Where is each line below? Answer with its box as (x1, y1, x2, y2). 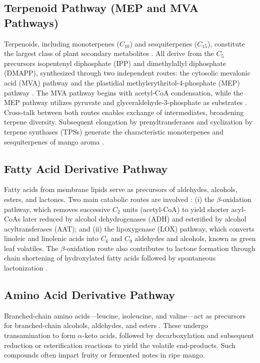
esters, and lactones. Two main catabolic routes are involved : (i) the (4, 193, 214, 204)
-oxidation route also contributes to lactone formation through (64, 242, 255, 253)
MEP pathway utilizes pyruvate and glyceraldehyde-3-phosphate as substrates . (4, 97, 247, 107)
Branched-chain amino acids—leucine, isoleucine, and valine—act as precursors (4, 310, 245, 320)
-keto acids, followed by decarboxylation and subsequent (82, 330, 254, 340)
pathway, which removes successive (4, 203, 110, 214)
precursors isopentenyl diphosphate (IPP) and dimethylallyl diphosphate (4, 57, 226, 68)
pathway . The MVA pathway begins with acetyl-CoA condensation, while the (4, 87, 243, 97)
